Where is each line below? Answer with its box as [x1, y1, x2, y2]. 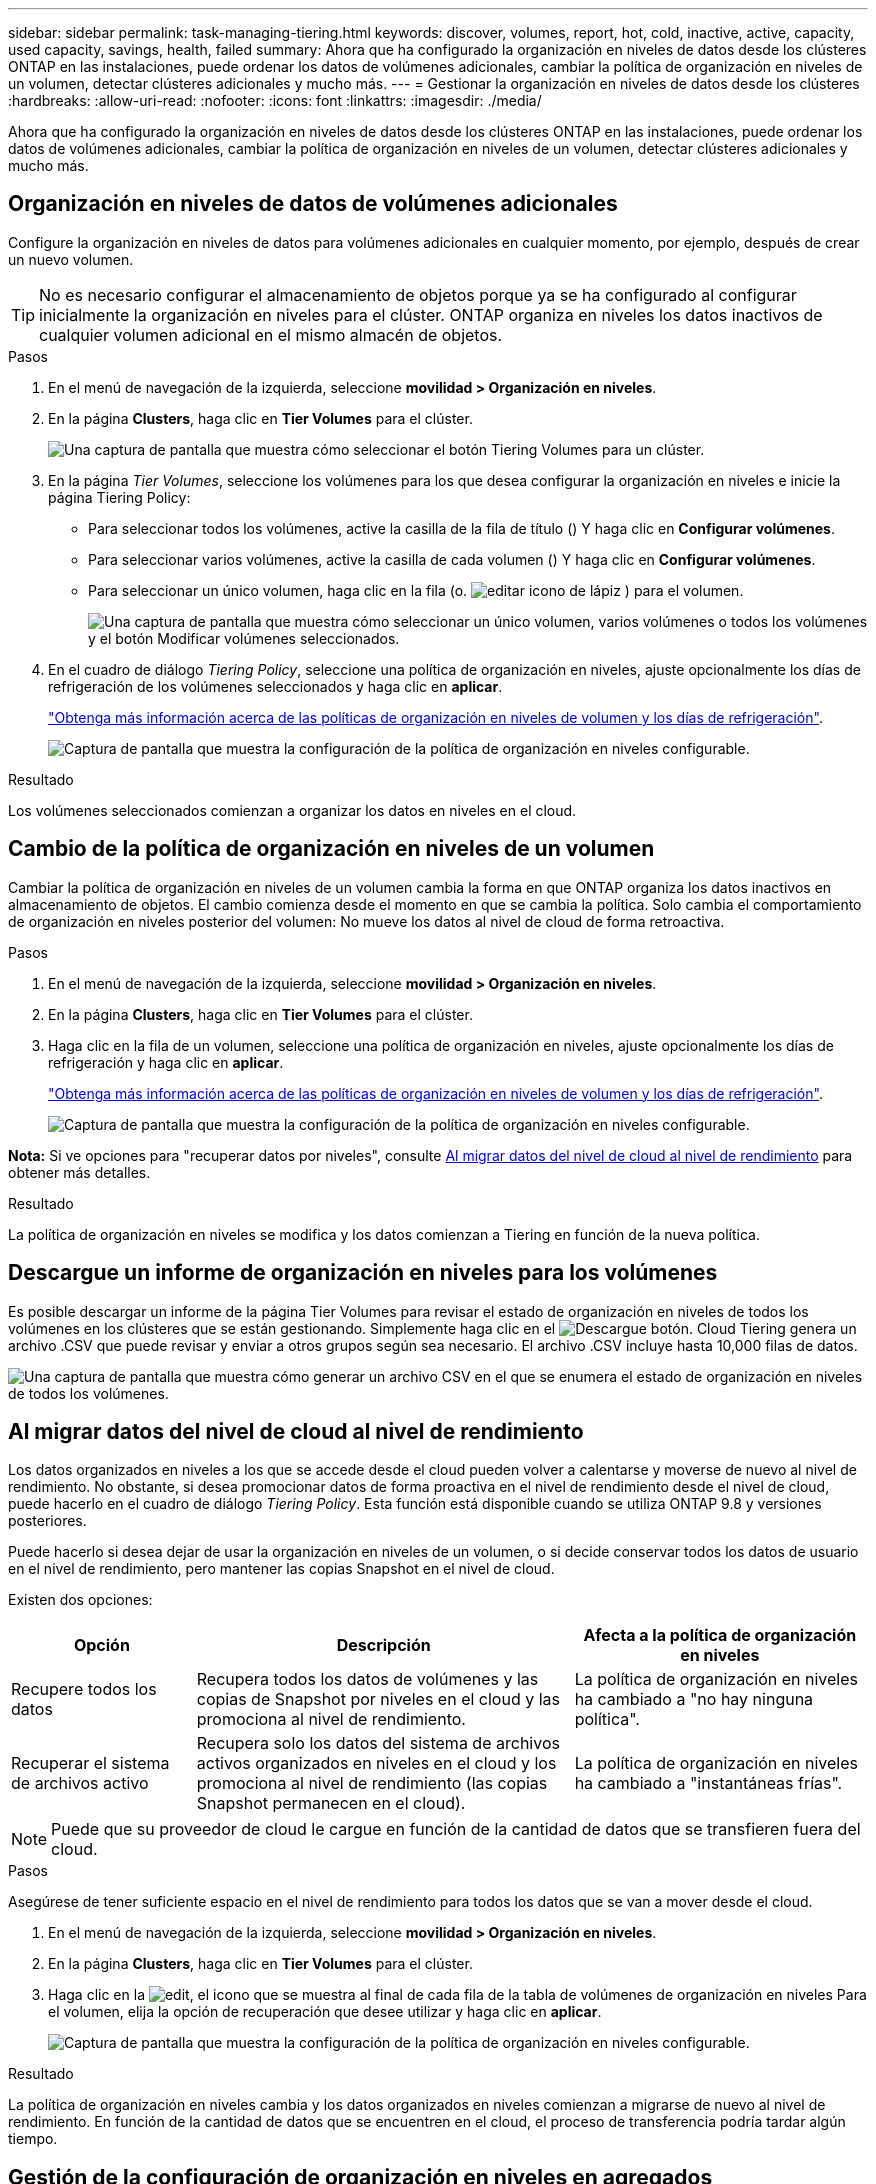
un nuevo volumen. [8, 250, 134, 268]
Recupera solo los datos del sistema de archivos [196, 1733, 560, 1754]
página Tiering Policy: [48, 488, 191, 506]
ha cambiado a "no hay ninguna [574, 1689, 814, 1710]
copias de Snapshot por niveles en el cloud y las [196, 1689, 560, 1710]
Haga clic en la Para [48, 1986, 867, 2004]
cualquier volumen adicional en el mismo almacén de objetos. [39, 324, 503, 345]
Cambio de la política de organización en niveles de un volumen [8, 836, 655, 862]
